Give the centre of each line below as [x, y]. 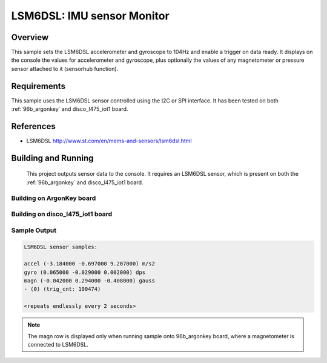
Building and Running [52, 158]
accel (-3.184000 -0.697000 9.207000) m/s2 [90, 264]
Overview [30, 37]
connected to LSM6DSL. [58, 345]
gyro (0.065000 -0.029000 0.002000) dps [84, 272]
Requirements [38, 86]
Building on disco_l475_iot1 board [62, 214]
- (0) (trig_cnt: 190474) [62, 289]
